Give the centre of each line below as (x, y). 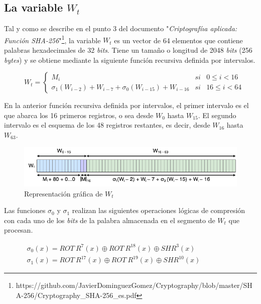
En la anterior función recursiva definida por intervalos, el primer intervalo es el (126, 105)
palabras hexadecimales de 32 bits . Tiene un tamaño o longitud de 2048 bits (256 (128, 50)
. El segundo (217, 115)
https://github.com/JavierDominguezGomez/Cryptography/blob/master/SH (134, 285)
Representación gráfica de (63, 193)
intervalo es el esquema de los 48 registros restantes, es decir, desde (107, 125)
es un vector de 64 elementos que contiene (178, 40)
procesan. (19, 230)
